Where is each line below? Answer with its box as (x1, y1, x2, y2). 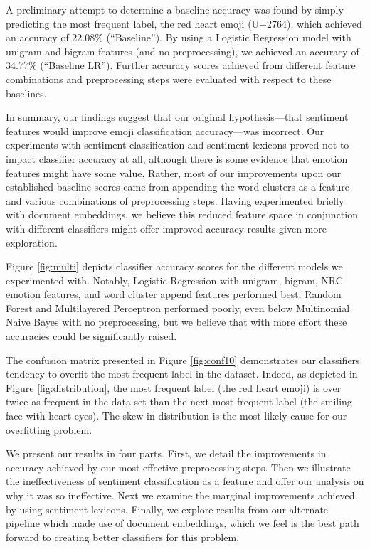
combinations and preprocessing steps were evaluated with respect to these (6, 71, 332, 86)
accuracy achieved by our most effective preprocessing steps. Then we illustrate (6, 459, 351, 474)
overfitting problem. (6, 422, 92, 437)
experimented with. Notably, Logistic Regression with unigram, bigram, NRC (6, 272, 343, 287)
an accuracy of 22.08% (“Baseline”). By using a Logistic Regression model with (6, 30, 351, 45)
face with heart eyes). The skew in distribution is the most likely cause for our (6, 408, 347, 423)
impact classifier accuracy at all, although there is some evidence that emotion (6, 151, 348, 166)
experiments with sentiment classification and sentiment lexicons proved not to (6, 137, 349, 152)
